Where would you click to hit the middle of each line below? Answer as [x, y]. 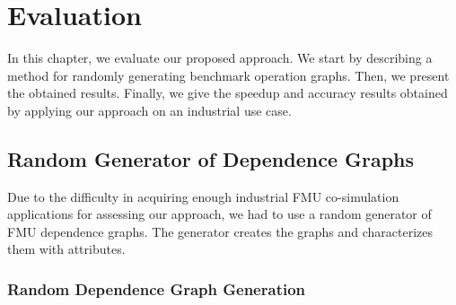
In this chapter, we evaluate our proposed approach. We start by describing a [220, 58]
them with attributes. [66, 249]
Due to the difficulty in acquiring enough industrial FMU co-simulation [203, 196]
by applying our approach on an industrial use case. [149, 110]
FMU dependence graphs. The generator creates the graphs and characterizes [220, 231]
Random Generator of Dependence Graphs [211, 158]
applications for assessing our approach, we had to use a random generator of [219, 214]
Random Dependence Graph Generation [157, 289]
